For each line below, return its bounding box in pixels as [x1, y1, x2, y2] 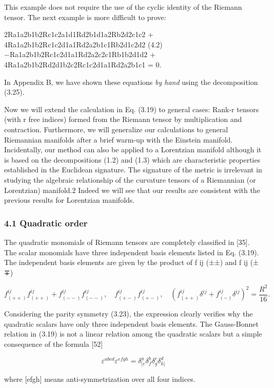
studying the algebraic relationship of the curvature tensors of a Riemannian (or [4, 174, 256, 185]
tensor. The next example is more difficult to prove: [4, 11, 166, 22]
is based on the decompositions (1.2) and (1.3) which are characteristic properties [4, 154, 261, 165]
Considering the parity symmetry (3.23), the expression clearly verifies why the [4, 308, 253, 319]
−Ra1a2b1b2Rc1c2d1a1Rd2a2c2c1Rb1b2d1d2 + [4, 49, 155, 60]
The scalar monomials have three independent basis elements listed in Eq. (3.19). [4, 246, 259, 257]
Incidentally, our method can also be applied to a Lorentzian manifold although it [4, 144, 262, 155]
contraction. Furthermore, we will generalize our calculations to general [4, 124, 228, 134]
